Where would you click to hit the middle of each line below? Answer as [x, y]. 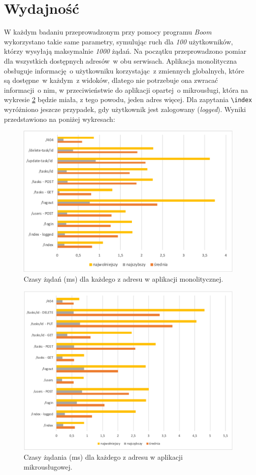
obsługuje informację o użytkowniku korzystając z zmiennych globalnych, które [124, 70]
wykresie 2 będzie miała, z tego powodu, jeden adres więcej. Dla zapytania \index [128, 99]
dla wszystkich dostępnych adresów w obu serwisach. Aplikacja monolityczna [121, 60]
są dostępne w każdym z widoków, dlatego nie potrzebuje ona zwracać [111, 80]
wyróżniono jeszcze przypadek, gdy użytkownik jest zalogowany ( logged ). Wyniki [125, 109]
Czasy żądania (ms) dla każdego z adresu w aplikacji [103, 457]
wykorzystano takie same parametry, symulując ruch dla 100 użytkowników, [119, 41]
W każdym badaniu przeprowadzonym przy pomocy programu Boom [108, 32]
